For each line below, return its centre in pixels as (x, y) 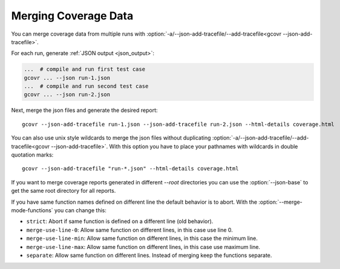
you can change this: (81, 210)
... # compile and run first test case (84, 69)
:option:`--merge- (280, 202)
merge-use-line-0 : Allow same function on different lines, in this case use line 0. (129, 230)
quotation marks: (32, 155)
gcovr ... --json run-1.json (67, 78)
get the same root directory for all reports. (64, 191)
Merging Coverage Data (72, 16)
